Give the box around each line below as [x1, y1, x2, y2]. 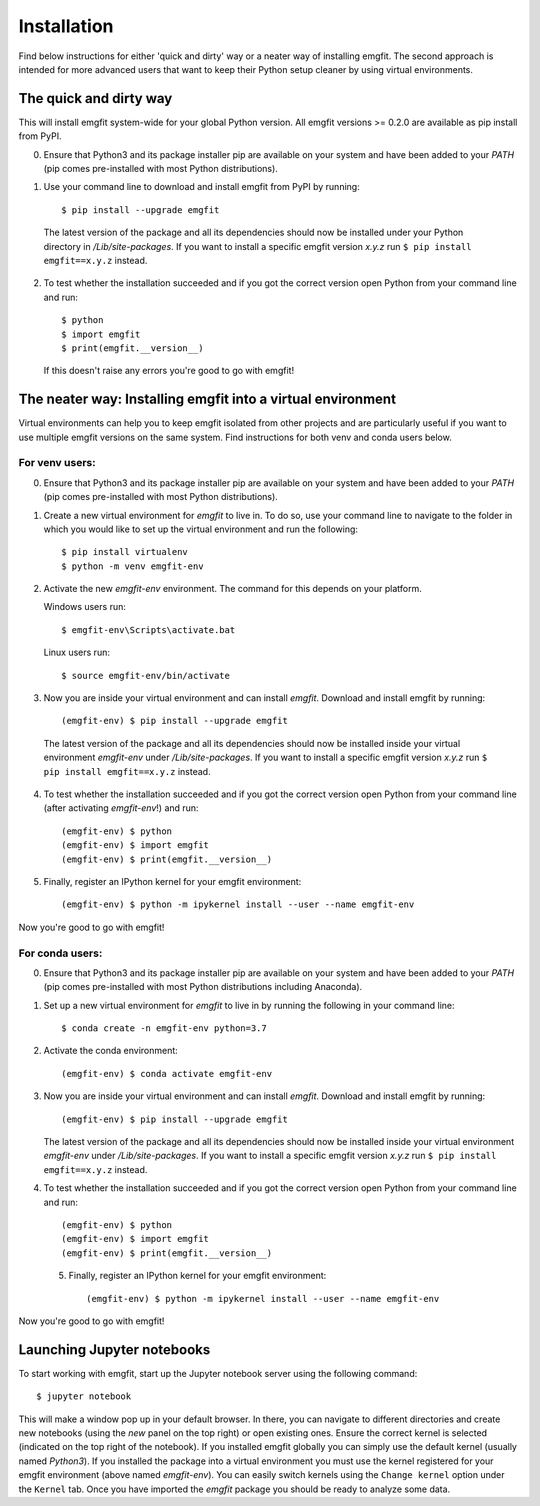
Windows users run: [43, 601, 127, 613]
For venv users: [18, 456, 96, 470]
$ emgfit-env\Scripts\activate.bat [61, 624, 236, 635]
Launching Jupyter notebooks [18, 1341, 211, 1358]
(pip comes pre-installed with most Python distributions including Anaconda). [43, 981, 363, 993]
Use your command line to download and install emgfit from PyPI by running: [43, 181, 360, 193]
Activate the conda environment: [43, 1045, 179, 1057]
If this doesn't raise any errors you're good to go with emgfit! [43, 365, 295, 377]
